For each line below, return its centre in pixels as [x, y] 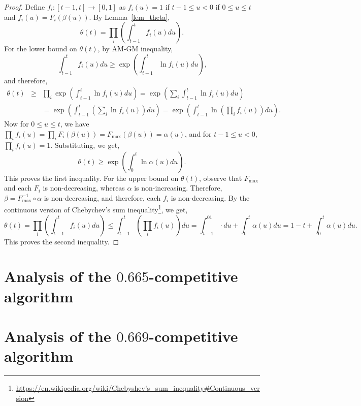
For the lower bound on [41, 49]
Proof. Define [25, 7]
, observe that [221, 178]
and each [18, 188]
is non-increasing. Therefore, [178, 188]
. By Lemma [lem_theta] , [129, 17]
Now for [17, 124]
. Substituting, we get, [85, 145]
